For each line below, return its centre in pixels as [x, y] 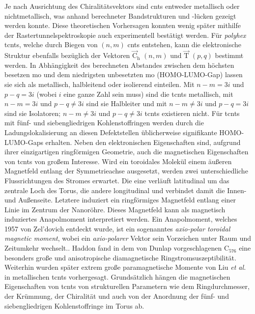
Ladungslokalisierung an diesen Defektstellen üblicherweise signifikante [111, 132]
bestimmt [229, 55]
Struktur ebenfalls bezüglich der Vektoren [67, 55]
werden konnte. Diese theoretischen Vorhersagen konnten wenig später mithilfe [123, 25]
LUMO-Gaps [24, 142]
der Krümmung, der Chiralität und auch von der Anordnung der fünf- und [117, 296]
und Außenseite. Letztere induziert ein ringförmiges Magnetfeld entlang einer [120, 200]
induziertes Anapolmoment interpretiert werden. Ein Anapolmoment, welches [121, 219]
